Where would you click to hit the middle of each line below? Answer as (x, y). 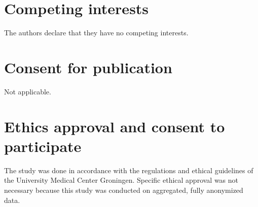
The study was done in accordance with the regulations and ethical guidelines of (129, 170)
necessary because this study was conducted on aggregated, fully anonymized (124, 190)
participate (43, 146)
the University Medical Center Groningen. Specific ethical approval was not (121, 180)
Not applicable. (28, 91)
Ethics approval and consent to (115, 126)
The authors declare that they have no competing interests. (96, 33)
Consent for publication (88, 67)
